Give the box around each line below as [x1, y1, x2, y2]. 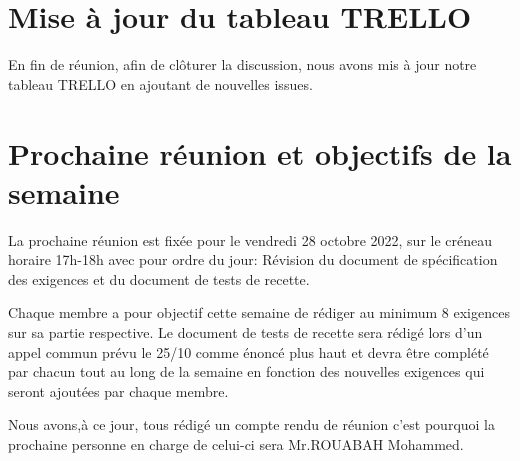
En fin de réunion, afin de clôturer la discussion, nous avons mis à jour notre [8, 54, 477, 75]
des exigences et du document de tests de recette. [8, 268, 310, 289]
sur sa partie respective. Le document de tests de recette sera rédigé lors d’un [8, 322, 483, 342]
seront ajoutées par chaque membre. [8, 380, 229, 401]
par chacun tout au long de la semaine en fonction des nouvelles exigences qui [8, 361, 485, 382]
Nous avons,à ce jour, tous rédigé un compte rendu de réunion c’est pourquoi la [8, 414, 496, 435]
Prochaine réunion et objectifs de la [8, 132, 512, 173]
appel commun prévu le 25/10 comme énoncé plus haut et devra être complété [8, 341, 489, 362]
